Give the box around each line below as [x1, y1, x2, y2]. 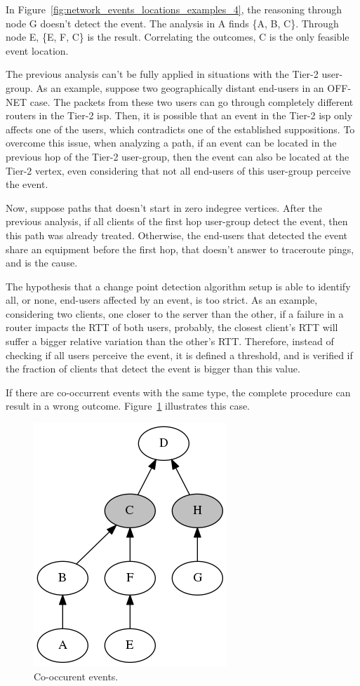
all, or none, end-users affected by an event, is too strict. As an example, [6, 292, 318, 307]
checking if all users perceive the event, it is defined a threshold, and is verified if [6, 347, 353, 362]
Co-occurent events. [34, 668, 119, 683]
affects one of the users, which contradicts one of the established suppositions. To [6, 121, 355, 136]
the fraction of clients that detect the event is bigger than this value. [6, 361, 300, 376]
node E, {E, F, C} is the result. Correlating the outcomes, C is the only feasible [6, 29, 349, 44]
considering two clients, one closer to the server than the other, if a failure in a [6, 306, 344, 321]
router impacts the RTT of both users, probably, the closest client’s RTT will [6, 320, 338, 335]
